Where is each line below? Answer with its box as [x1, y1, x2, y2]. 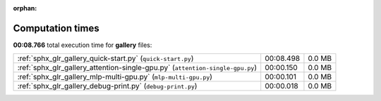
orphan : [13, 4, 37, 12]
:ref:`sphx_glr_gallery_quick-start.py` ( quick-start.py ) [17, 53, 194, 63]
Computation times [13, 22, 99, 34]
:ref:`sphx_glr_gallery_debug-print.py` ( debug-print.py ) [17, 81, 198, 91]
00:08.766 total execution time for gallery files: [13, 41, 152, 49]
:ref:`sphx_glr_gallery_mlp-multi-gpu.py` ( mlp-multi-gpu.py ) [17, 72, 213, 82]
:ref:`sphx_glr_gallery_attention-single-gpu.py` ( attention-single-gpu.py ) [17, 63, 258, 73]
